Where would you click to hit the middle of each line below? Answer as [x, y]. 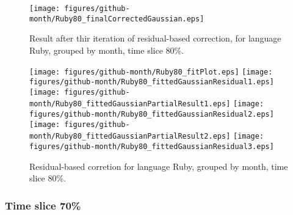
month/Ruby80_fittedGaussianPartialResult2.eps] [130, 137]
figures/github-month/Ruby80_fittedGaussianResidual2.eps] [152, 115]
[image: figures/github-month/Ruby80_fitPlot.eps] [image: [151, 72]
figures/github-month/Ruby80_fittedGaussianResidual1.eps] [152, 82]
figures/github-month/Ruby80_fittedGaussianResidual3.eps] [152, 147]
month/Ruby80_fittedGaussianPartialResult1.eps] [130, 104]
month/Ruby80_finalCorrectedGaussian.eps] [117, 19]
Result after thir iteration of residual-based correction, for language [155, 38]
